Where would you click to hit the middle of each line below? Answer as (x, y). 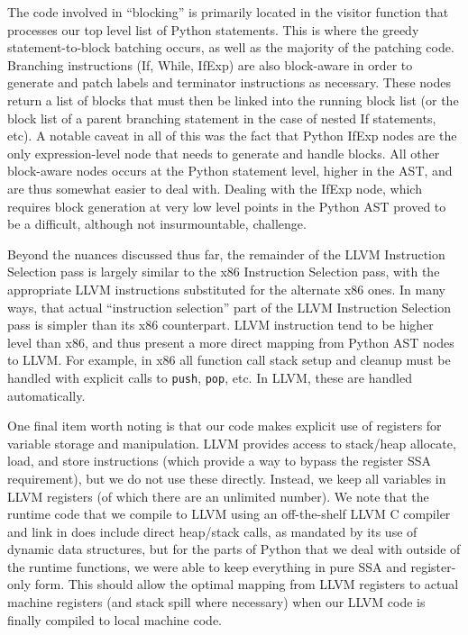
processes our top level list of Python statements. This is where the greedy (213, 29)
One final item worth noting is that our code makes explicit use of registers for (225, 426)
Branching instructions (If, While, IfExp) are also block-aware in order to (210, 64)
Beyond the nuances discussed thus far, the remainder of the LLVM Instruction (226, 254)
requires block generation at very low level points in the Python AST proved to (227, 206)
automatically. (46, 395)
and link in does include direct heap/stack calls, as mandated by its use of (212, 531)
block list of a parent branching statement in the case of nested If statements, (222, 118)
